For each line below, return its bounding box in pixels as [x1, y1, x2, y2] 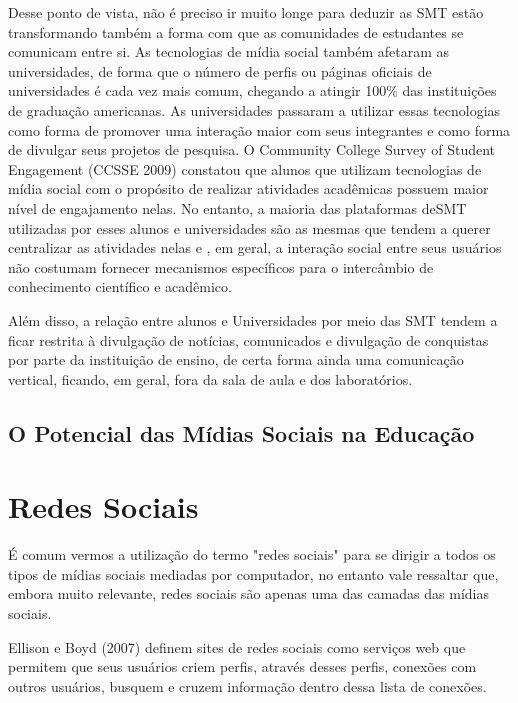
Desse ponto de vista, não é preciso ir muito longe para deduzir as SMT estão [8, 2, 484, 22]
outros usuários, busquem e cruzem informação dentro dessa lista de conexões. [8, 675, 487, 696]
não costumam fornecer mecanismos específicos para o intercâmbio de [8, 256, 434, 277]
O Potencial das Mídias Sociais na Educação [8, 417, 475, 448]
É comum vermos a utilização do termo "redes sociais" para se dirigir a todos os [8, 544, 496, 565]
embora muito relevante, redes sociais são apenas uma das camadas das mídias [8, 583, 490, 604]
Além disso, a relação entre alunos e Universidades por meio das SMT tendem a [8, 309, 498, 330]
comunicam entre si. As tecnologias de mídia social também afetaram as [8, 41, 449, 62]
